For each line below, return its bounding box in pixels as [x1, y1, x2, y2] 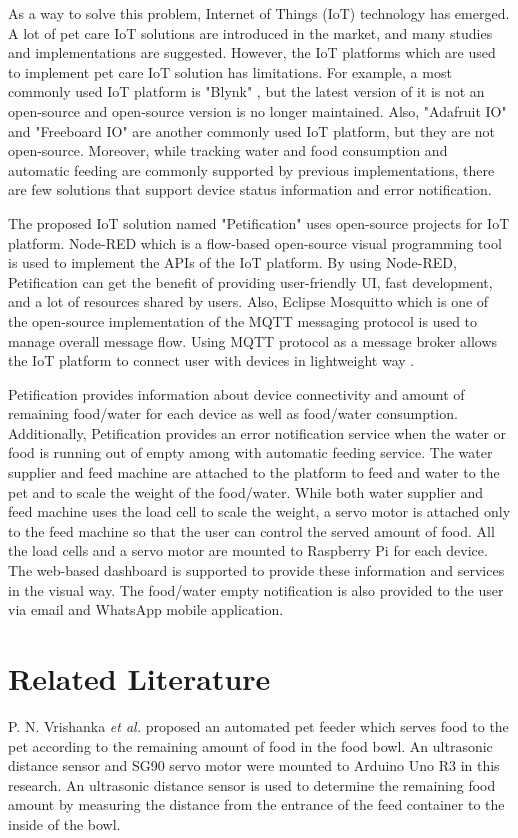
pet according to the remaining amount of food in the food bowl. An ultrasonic [8, 735, 493, 756]
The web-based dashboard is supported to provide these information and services [8, 560, 505, 581]
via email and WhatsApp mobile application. [8, 599, 284, 620]
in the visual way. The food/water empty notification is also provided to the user [8, 579, 504, 600]
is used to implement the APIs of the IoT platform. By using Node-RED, [8, 252, 457, 273]
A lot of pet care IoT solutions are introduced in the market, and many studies [8, 22, 493, 43]
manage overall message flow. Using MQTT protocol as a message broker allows [8, 330, 498, 351]
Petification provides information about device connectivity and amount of [8, 383, 465, 404]
